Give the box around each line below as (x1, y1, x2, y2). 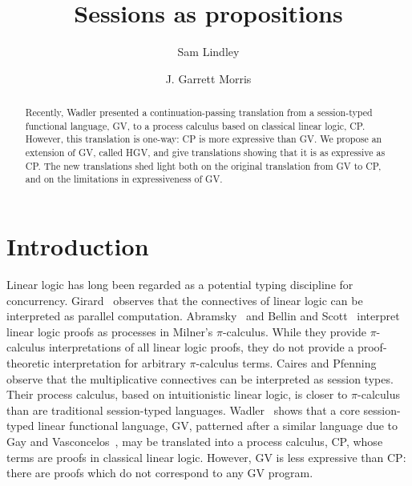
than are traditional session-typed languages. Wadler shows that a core (6, 401, 360, 418)
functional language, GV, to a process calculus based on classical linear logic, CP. (25, 118, 366, 132)
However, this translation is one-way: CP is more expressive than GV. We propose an (25, 132, 382, 146)
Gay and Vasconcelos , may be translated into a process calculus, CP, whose (6, 432, 383, 449)
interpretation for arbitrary (53, 354, 186, 371)
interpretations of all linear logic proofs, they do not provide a (48, 339, 354, 355)
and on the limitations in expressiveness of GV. (25, 172, 223, 186)
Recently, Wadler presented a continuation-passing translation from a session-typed (25, 106, 373, 119)
